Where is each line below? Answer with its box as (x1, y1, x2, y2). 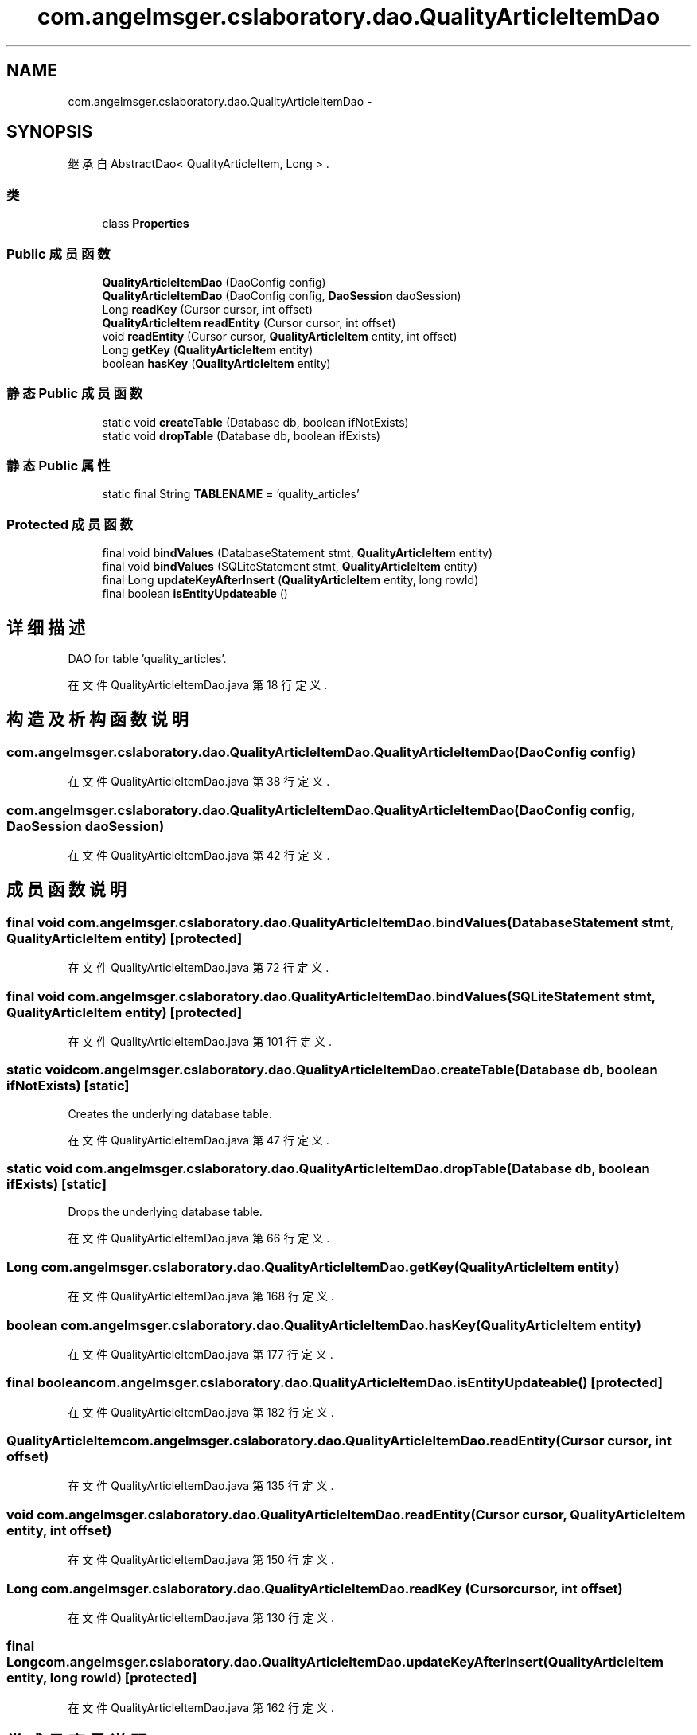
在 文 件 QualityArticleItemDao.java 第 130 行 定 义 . (68, 1610, 335, 1624)
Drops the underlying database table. (68, 1205, 263, 1219)
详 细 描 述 (6, 617, 85, 637)
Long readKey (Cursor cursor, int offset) (102, 302, 313, 316)
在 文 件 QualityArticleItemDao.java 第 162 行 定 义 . (68, 1700, 334, 1714)
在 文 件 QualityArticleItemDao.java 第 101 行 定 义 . (68, 1034, 333, 1048)
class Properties (102, 216, 189, 231)
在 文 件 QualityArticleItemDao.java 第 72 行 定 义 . (68, 961, 329, 975)
